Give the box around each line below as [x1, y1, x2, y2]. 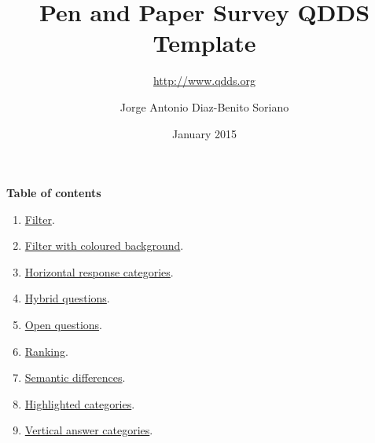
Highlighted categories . [24, 395, 135, 412]
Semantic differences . [24, 369, 126, 386]
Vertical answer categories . [24, 422, 153, 438]
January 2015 [172, 125, 237, 141]
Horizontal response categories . [24, 263, 174, 280]
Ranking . [24, 342, 68, 359]
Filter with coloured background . [24, 237, 184, 254]
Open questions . [24, 317, 102, 333]
